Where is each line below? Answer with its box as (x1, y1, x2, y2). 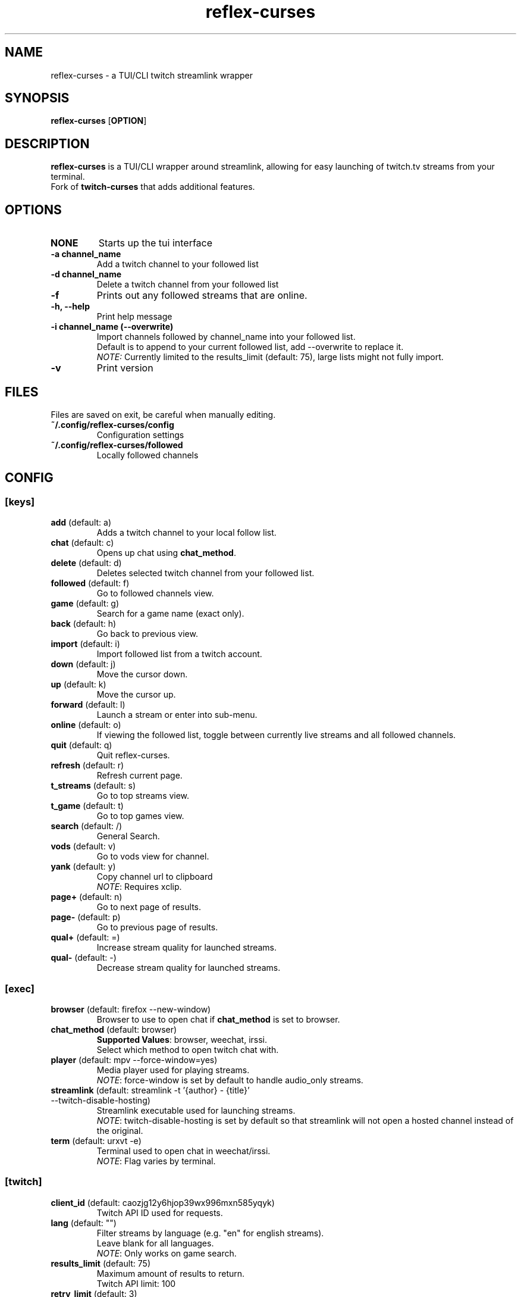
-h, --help (51, 301, 90, 312)
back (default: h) (51, 618, 117, 629)
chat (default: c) (51, 537, 114, 548)
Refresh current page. (96, 770, 183, 781)
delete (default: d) (51, 558, 122, 568)
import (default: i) (51, 639, 120, 649)
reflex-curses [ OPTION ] (51, 115, 147, 126)
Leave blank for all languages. (96, 1237, 214, 1248)
